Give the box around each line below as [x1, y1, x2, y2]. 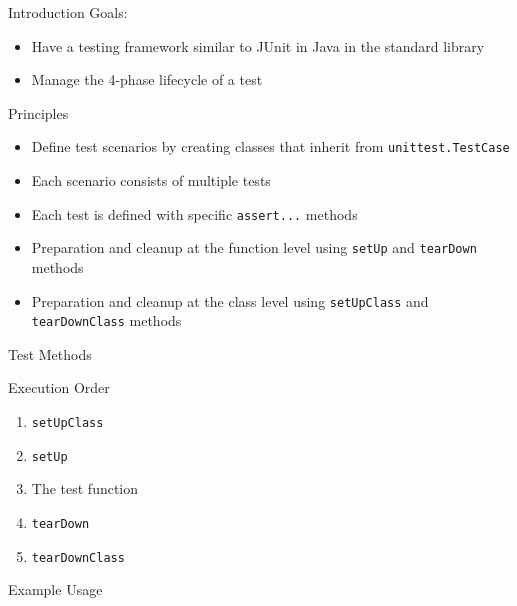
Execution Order [8, 377, 110, 398]
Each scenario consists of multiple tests [31, 170, 271, 191]
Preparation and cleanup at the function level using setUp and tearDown [31, 237, 477, 258]
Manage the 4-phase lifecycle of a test [31, 69, 263, 90]
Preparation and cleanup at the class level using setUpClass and [31, 290, 429, 311]
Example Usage [8, 579, 103, 600]
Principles [8, 102, 69, 123]
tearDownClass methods [31, 310, 182, 331]
